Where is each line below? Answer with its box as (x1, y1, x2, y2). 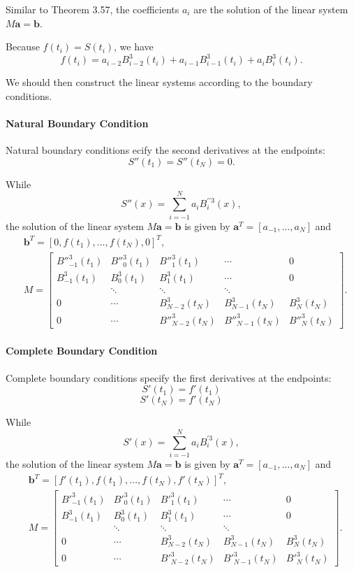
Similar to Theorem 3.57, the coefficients (6, 2, 179, 16)
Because (6, 39, 40, 54)
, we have (114, 39, 154, 54)
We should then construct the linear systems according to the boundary (6, 75, 313, 90)
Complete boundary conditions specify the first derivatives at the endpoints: (6, 370, 332, 385)
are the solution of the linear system (193, 2, 348, 16)
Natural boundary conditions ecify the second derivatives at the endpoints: (6, 143, 325, 157)
